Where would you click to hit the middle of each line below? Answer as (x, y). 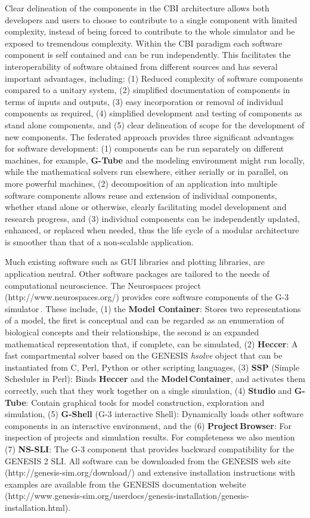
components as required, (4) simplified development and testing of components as (154, 113)
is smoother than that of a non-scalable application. (99, 241)
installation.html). (38, 507)
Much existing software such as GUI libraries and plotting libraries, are (135, 262)
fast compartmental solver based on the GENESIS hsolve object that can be (144, 355)
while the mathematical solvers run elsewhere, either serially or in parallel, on (147, 172)
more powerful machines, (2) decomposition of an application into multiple (141, 183)
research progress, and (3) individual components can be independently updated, (152, 218)
